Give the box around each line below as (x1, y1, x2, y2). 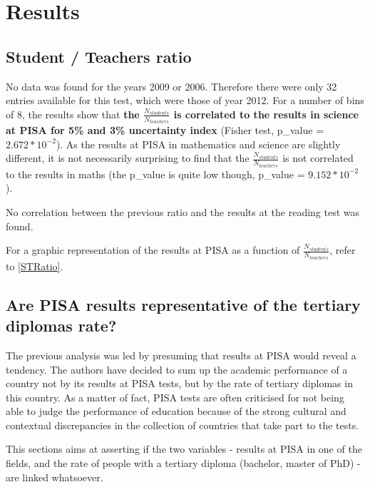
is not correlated (282, 150, 354, 165)
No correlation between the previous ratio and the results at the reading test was (6, 205, 360, 220)
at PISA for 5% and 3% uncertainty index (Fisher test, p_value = (6, 123, 324, 138)
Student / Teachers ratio (6, 45, 192, 67)
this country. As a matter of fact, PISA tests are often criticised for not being (6, 389, 344, 404)
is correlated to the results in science (173, 106, 359, 121)
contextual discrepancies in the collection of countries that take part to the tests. (6, 417, 359, 432)
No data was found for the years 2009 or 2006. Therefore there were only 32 (6, 78, 337, 93)
